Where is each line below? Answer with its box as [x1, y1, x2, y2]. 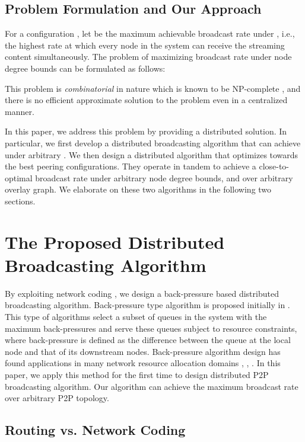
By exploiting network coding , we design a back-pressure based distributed [5, 287, 279, 299]
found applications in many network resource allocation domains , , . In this [5, 357, 281, 369]
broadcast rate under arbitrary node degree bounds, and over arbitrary [35, 171, 293, 184]
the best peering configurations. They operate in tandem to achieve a [5, 160, 256, 172]
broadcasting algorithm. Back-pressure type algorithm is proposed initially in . [5, 299, 290, 311]
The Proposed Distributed [5, 229, 225, 254]
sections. [5, 194, 36, 207]
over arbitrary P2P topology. [5, 392, 109, 404]
